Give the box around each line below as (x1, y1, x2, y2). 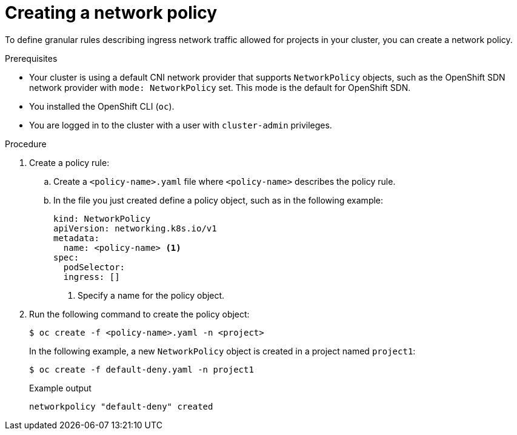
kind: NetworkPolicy (53, 213, 151, 224)
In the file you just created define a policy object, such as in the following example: (53, 194, 384, 205)
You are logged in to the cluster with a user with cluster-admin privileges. (29, 119, 332, 130)
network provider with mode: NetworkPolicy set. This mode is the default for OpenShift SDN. (29, 82, 411, 93)
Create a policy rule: (29, 157, 110, 168)
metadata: (53, 233, 99, 243)
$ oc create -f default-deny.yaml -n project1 (29, 364, 254, 374)
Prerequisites (5, 53, 58, 64)
